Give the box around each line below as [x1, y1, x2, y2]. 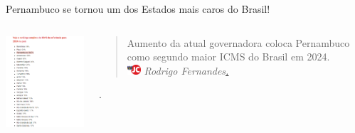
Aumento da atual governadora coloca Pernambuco [127, 35, 350, 50]
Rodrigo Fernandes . [144, 63, 229, 78]
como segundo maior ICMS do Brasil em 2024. [127, 49, 330, 64]
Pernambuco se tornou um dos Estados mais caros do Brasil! [6, 1, 270, 16]
